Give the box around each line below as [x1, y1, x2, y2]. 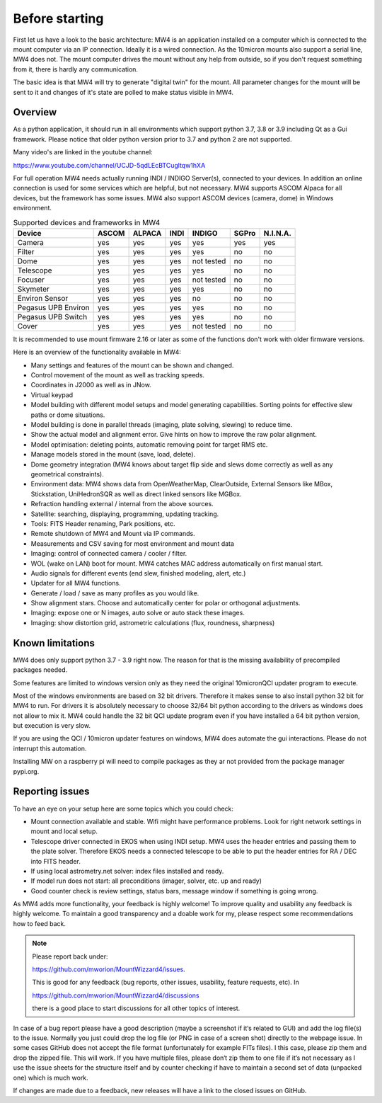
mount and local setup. [30, 827, 98, 835]
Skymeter [17, 284, 50, 294]
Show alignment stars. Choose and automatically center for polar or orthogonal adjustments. [30, 599, 301, 607]
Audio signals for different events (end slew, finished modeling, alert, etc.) [30, 568, 246, 577]
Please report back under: [32, 952, 108, 961]
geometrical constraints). [30, 469, 104, 478]
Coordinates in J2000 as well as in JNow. [30, 381, 151, 389]
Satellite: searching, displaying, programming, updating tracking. [30, 510, 219, 518]
